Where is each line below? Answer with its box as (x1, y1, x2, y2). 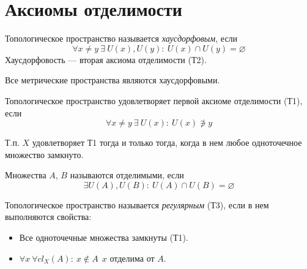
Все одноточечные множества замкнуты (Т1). (19, 231, 188, 244)
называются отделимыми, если (70, 169, 184, 181)
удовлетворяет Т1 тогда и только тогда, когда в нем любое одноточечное (32, 136, 302, 149)
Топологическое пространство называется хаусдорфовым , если (5, 32, 238, 45)
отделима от (109, 251, 155, 264)
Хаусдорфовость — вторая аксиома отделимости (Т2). (5, 53, 207, 66)
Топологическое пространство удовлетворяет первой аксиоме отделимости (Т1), (5, 94, 303, 107)
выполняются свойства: (5, 210, 92, 223)
